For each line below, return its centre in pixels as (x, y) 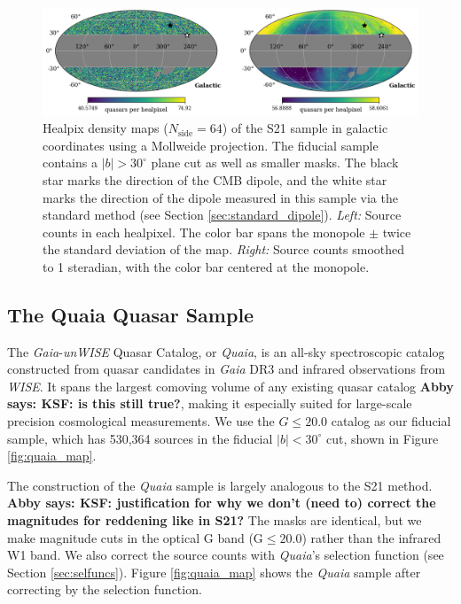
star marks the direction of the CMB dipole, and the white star (215, 179)
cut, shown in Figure (383, 438)
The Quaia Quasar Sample (131, 314)
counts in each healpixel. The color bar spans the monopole (204, 232)
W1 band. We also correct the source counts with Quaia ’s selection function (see (226, 555)
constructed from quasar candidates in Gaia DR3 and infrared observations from (227, 369)
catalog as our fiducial (391, 421)
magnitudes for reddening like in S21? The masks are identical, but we (215, 520)
